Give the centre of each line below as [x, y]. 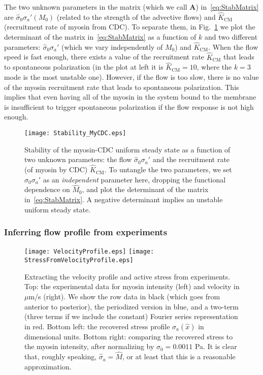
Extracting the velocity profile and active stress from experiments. [127, 276]
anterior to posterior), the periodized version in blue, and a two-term [132, 306]
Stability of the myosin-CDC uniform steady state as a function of [127, 149]
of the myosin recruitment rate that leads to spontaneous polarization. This [122, 87]
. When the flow [233, 46]
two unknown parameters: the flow [78, 159]
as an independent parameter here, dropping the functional [134, 179]
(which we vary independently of [112, 46]
